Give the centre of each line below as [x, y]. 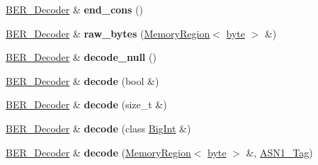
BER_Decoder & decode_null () [81, 57]
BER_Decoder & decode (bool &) [83, 80]
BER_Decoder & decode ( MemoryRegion [98, 152]
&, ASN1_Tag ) [279, 152]
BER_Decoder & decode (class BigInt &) [98, 128]
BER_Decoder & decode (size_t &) [86, 104]
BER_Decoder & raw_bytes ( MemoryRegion [108, 33]
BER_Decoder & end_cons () [74, 9]
